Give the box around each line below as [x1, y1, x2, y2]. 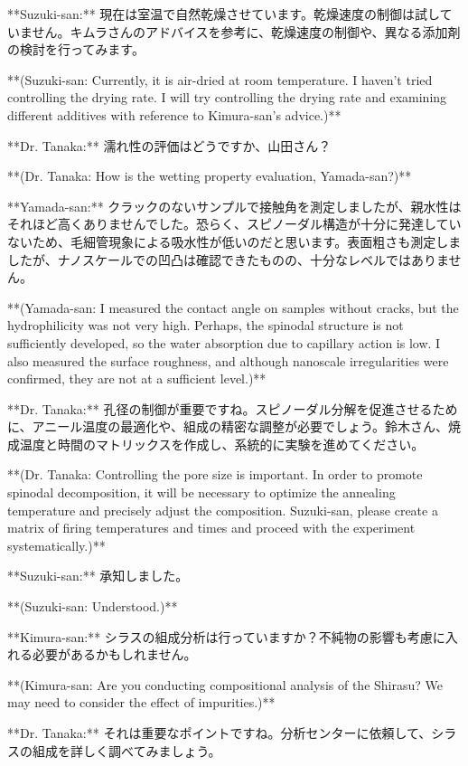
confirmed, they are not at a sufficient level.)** [7, 369, 267, 388]
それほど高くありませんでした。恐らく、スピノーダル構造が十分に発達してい [7, 214, 462, 233]
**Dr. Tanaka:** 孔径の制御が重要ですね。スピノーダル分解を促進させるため [7, 399, 458, 418]
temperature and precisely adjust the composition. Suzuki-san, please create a [7, 500, 438, 519]
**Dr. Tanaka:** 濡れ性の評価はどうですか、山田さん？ [7, 136, 332, 155]
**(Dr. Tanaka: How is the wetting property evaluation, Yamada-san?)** [7, 166, 412, 185]
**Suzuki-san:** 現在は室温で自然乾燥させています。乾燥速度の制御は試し [7, 5, 440, 23]
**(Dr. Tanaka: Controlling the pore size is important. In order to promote [7, 465, 423, 484]
